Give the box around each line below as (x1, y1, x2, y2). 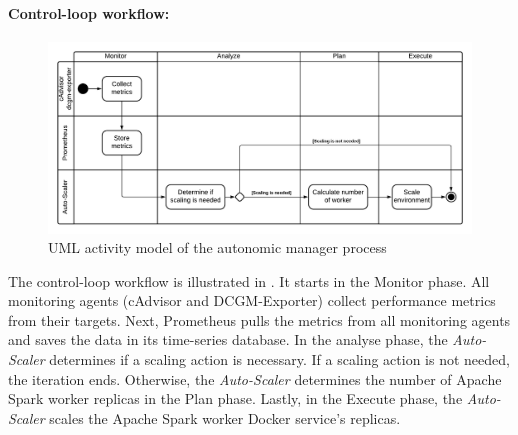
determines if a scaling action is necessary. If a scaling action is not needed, (49, 349, 510, 370)
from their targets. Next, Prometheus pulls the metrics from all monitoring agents (8, 309, 511, 330)
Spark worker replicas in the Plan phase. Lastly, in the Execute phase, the (8, 388, 463, 409)
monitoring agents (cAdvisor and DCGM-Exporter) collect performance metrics (8, 290, 496, 311)
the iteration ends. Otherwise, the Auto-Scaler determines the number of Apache (8, 368, 502, 389)
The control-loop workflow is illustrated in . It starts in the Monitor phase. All (8, 270, 490, 291)
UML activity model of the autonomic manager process (48, 237, 387, 258)
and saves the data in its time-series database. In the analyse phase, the (8, 329, 448, 350)
